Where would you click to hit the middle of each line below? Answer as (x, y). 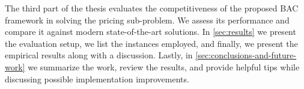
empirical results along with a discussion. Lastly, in (99, 55)
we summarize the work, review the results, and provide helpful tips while (164, 66)
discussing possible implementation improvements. (97, 78)
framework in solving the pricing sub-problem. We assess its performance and (147, 20)
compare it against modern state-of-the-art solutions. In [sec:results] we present (150, 32)
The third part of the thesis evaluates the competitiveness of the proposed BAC (152, 8)
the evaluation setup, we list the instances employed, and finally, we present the (151, 43)
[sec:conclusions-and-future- (246, 55)
